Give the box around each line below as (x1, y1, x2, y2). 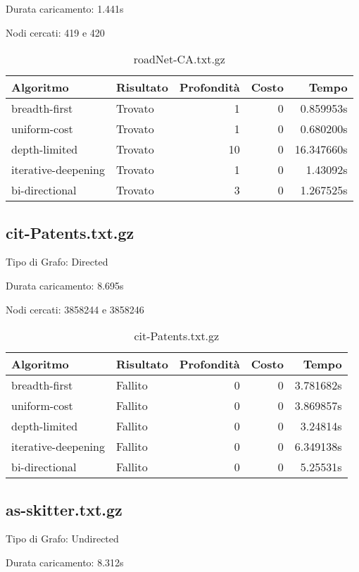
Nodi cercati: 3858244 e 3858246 (6, 301, 144, 316)
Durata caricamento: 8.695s (6, 278, 124, 292)
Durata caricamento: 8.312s (6, 554, 124, 569)
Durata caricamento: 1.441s (6, 1, 124, 15)
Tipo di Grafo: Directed (6, 254, 108, 269)
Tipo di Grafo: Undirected (6, 531, 119, 546)
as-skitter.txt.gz (6, 498, 122, 520)
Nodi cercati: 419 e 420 (6, 25, 105, 39)
